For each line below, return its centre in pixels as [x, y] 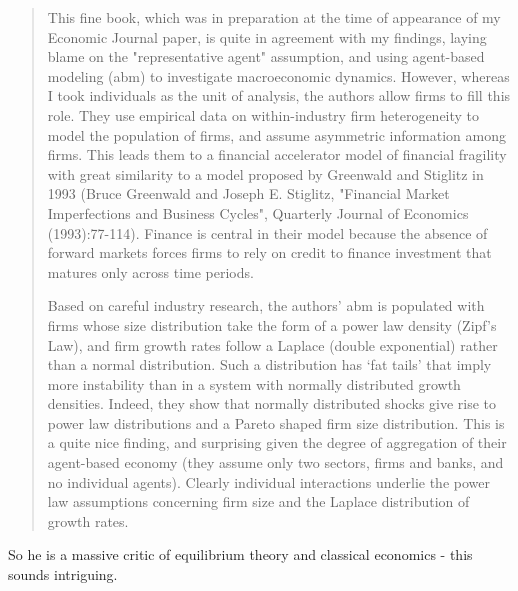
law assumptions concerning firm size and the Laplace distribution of [258, 501]
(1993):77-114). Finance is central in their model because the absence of [267, 232]
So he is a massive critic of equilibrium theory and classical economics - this [240, 554]
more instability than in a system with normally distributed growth [254, 383]
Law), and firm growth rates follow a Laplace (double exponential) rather [272, 344]
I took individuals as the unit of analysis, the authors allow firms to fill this [279, 95]
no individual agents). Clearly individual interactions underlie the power [268, 481]
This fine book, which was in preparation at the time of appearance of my [274, 17]
